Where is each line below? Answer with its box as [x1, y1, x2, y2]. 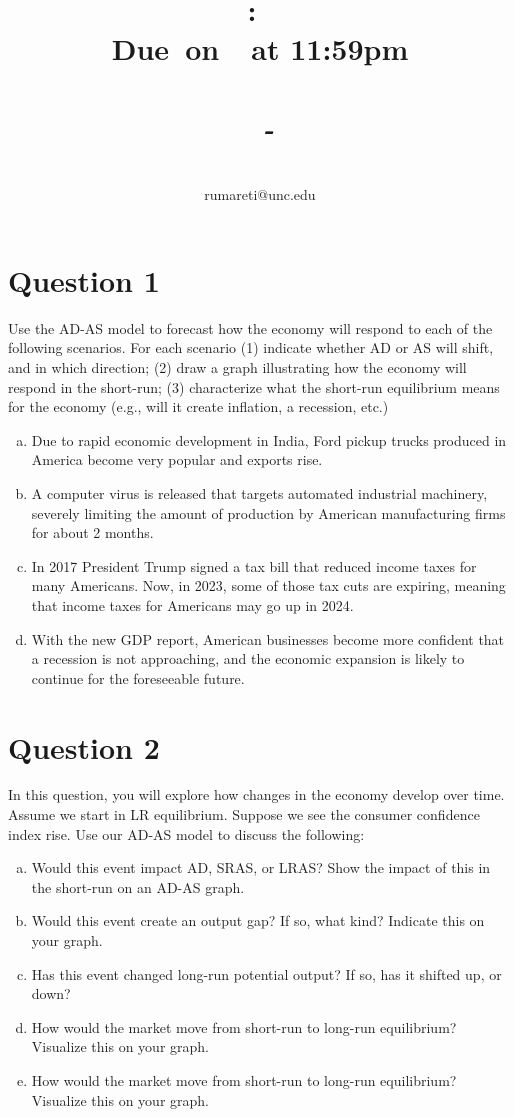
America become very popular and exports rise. [31, 449, 323, 470]
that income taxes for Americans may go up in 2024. [31, 594, 354, 615]
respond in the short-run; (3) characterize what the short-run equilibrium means [8, 376, 500, 397]
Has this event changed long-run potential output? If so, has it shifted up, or [31, 963, 502, 984]
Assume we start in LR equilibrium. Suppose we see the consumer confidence [8, 804, 480, 825]
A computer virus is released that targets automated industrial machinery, [31, 482, 488, 503]
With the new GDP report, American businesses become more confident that [31, 628, 505, 649]
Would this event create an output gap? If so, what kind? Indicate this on [31, 910, 485, 931]
